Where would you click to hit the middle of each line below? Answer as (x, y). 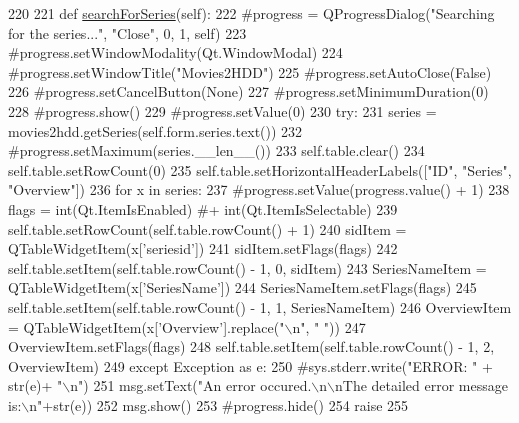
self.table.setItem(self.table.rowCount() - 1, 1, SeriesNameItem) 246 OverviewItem (260, 306)
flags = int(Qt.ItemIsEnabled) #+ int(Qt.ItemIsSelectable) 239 (203, 208)
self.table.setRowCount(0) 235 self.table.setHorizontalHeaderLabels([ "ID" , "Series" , (260, 169)
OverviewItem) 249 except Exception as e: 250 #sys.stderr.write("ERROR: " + (250, 365)
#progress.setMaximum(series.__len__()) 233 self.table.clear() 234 (216, 150)
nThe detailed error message (421, 385)
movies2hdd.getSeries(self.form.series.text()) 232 (155, 130)
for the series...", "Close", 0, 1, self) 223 (127, 32)
